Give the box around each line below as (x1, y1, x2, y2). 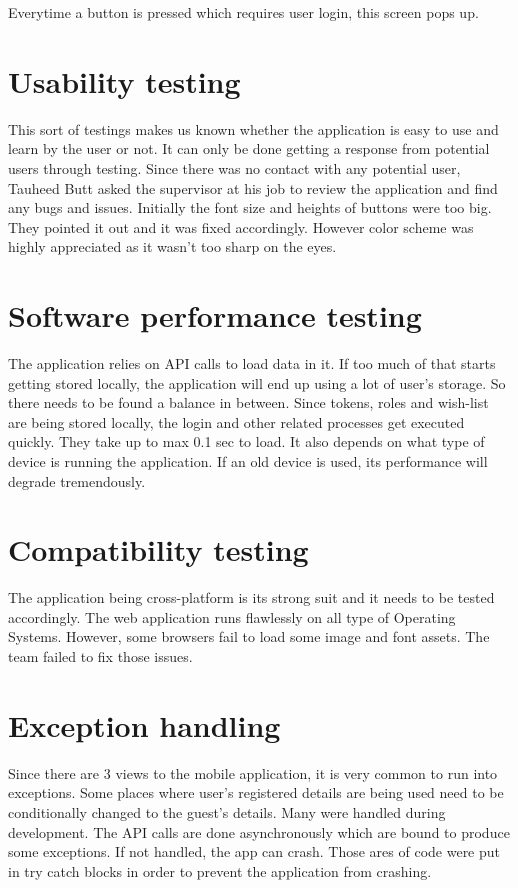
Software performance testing (8, 295, 422, 336)
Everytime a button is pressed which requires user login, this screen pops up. (8, 2, 479, 22)
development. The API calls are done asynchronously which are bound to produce (8, 821, 510, 842)
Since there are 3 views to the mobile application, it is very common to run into (8, 762, 498, 783)
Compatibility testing (8, 529, 309, 570)
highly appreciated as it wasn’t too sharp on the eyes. (8, 236, 337, 257)
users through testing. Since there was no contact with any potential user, (8, 157, 461, 178)
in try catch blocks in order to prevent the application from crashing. (8, 860, 432, 881)
